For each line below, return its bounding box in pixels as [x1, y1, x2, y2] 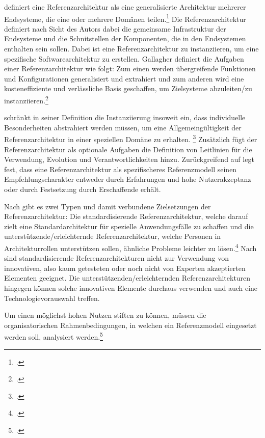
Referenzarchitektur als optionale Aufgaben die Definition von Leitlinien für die [4, 144, 252, 154]
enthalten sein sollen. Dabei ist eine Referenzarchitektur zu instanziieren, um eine [4, 43, 259, 54]
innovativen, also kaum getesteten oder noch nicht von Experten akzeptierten [4, 262, 246, 273]
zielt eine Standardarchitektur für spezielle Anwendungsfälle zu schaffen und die [4, 221, 254, 231]
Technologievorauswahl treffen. [4, 292, 100, 303]
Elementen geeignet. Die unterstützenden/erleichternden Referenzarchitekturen [4, 272, 251, 283]
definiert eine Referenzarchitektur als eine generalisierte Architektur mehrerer [4, 2, 246, 12]
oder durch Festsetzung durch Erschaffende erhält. [4, 184, 161, 195]
